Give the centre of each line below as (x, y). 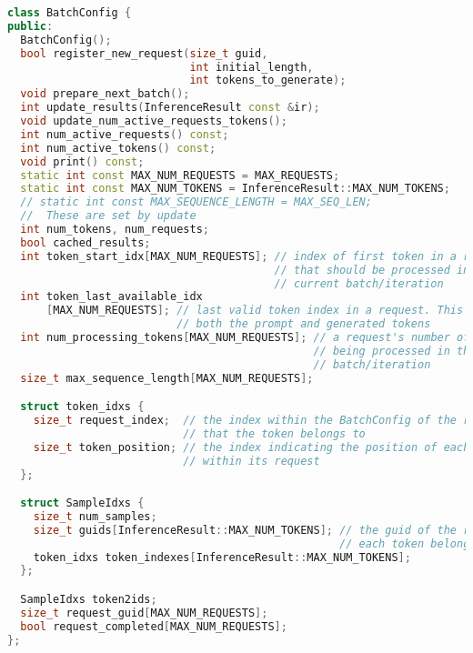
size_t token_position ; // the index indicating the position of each (252, 447)
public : (30, 26)
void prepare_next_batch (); (105, 94)
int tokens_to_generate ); (268, 80)
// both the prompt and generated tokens (304, 324)
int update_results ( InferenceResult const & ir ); (170, 108)
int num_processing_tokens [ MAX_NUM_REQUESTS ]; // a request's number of (245, 337)
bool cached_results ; (86, 242)
